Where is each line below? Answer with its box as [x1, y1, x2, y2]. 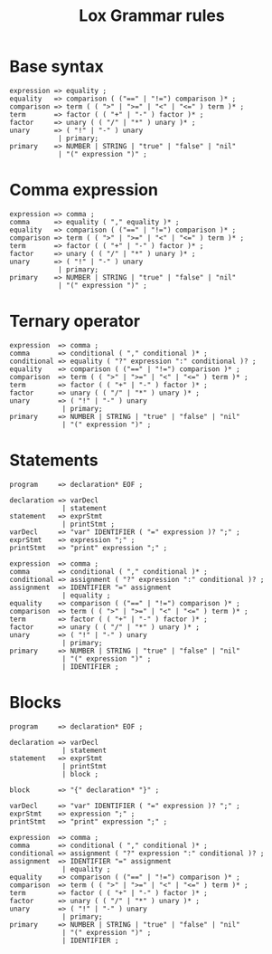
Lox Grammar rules [79, 5, 225, 26]
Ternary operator [9, 311, 141, 331]
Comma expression [9, 180, 158, 200]
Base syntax [9, 56, 104, 77]
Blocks [9, 692, 61, 712]
